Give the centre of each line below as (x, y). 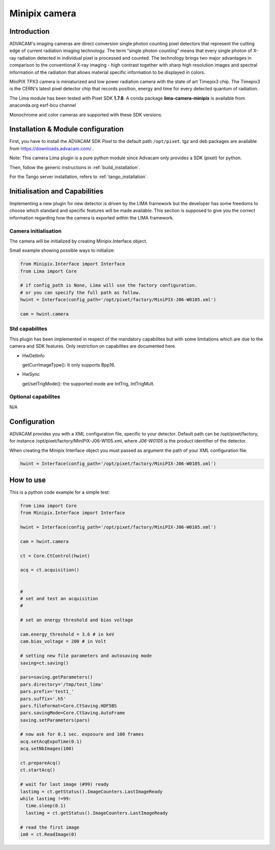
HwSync (31, 374)
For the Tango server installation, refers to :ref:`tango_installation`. (79, 177)
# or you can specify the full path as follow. (80, 293)
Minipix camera (43, 13)
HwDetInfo (33, 355)
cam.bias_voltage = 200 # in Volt (63, 641)
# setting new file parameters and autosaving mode (86, 656)
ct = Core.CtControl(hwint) (55, 556)
